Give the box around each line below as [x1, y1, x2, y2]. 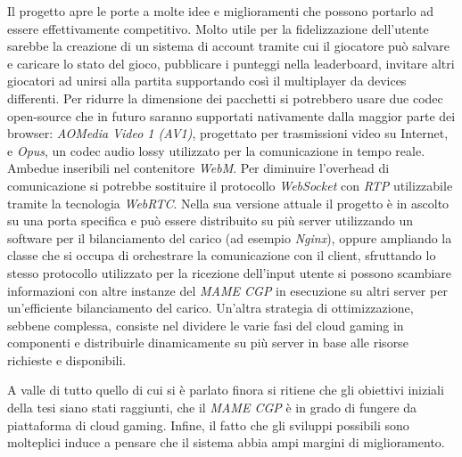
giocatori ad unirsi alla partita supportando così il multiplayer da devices [7, 71, 407, 90]
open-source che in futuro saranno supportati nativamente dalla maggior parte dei [7, 106, 456, 125]
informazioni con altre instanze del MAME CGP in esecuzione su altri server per [7, 281, 448, 299]
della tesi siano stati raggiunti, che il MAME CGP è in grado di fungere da [7, 398, 417, 417]
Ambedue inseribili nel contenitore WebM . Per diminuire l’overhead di [7, 159, 390, 177]
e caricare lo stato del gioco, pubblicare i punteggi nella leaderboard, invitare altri [7, 53, 455, 72]
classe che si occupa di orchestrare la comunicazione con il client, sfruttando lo [7, 246, 436, 265]
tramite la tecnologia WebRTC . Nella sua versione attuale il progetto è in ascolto [7, 193, 450, 212]
